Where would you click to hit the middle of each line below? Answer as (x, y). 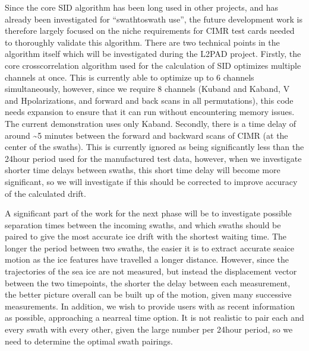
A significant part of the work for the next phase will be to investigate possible (148, 213)
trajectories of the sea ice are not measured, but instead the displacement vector (151, 271)
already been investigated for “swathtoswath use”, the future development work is (154, 19)
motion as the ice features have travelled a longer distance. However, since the (147, 259)
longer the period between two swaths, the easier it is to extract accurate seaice (149, 248)
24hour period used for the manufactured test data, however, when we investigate (153, 158)
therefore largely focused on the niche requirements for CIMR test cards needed (150, 31)
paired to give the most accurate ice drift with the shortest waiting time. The (146, 236)
